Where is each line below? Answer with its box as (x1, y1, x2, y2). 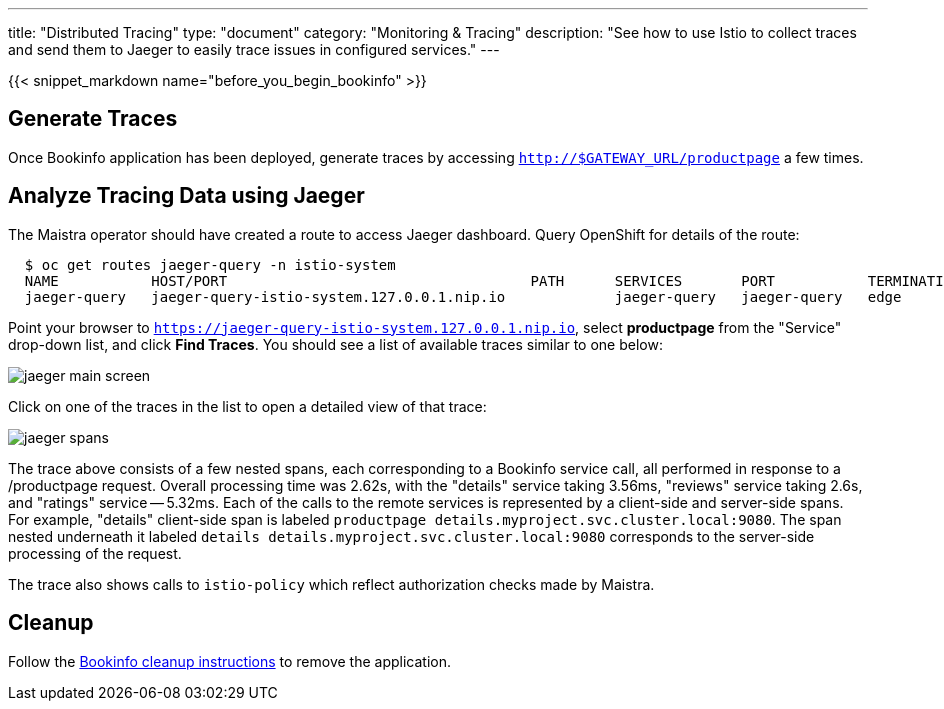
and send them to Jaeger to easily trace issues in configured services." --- (8, 41, 500, 58)
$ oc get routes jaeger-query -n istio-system (24, 256, 396, 273)
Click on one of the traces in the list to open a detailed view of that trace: (8, 397, 487, 415)
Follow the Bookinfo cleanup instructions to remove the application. (8, 652, 452, 670)
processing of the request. (8, 544, 182, 562)
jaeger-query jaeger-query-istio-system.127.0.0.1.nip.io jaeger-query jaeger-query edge (24, 288, 902, 305)
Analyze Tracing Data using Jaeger (8, 183, 365, 209)
